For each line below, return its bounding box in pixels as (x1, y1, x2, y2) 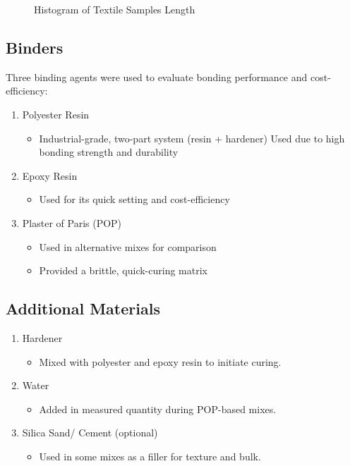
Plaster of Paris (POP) (22, 215, 122, 230)
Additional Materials (6, 298, 160, 319)
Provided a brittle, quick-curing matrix (39, 263, 207, 278)
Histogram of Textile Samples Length (34, 2, 195, 16)
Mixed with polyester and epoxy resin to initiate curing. (39, 354, 282, 369)
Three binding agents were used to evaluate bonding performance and (6, 69, 308, 84)
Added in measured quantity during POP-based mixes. (39, 401, 277, 416)
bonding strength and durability (39, 145, 179, 159)
